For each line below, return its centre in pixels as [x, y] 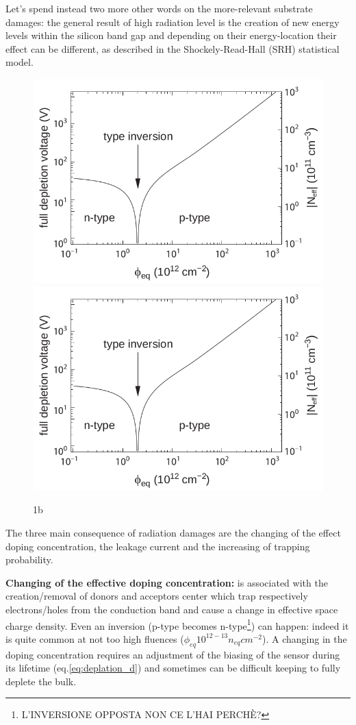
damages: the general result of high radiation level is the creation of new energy [173, 22]
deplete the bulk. [41, 681]
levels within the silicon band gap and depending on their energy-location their [171, 35]
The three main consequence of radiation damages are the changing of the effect [173, 533]
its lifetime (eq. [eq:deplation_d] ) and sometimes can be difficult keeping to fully [173, 668]
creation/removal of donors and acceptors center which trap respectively [157, 596]
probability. [29, 560]
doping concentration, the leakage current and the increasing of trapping [158, 546]
